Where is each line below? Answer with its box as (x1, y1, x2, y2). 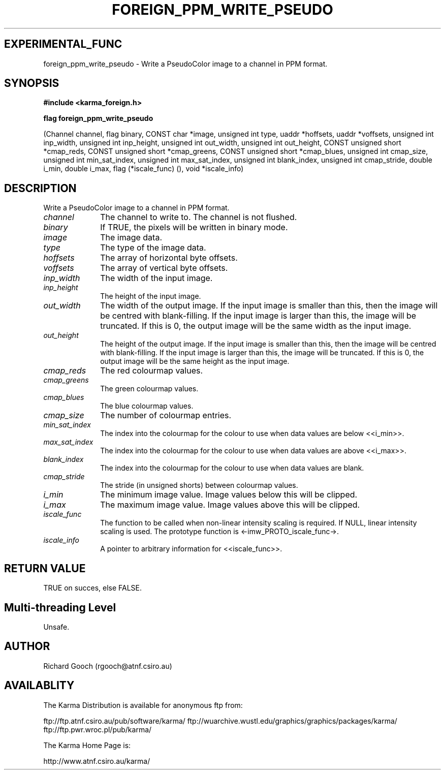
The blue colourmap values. (100, 401, 194, 411)
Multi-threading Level (4, 601, 116, 614)
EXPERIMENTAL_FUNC (4, 38, 122, 51)
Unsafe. (43, 622, 70, 631)
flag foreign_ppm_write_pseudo (43, 114, 153, 123)
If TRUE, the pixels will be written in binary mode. (100, 222, 288, 233)
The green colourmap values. (100, 384, 199, 393)
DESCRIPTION (4, 181, 77, 195)
